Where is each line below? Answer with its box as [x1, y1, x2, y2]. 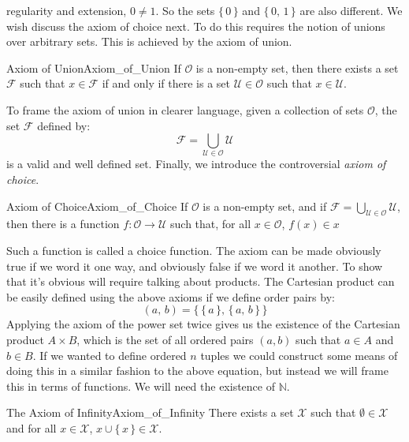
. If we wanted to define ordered [32, 346, 187, 363]
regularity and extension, [6, 2, 127, 18]
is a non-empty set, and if [203, 197, 327, 214]
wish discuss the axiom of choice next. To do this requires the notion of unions [6, 17, 385, 34]
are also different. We [299, 2, 403, 18]
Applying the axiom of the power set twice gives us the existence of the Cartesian [6, 316, 400, 332]
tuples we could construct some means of [200, 346, 398, 363]
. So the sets [155, 2, 215, 18]
